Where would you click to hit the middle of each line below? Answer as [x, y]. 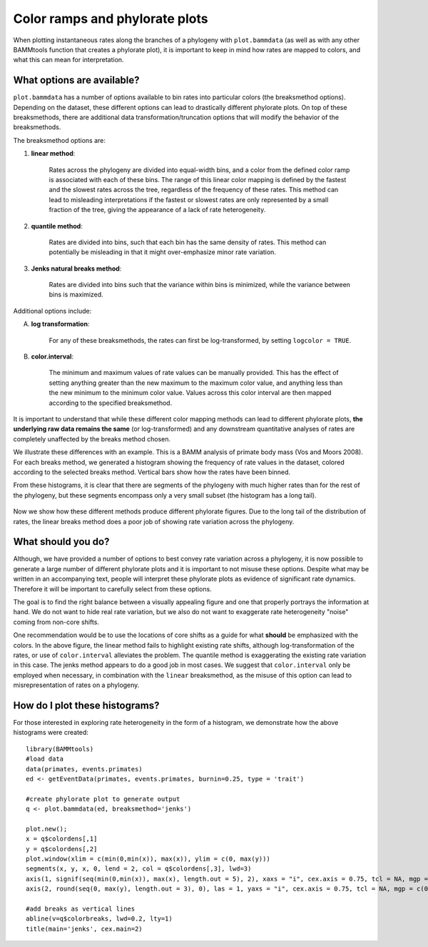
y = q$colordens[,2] [62, 849]
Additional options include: [52, 311]
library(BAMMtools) [60, 749]
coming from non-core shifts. [56, 622]
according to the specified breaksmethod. [111, 403]
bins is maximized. [76, 295]
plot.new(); [47, 829]
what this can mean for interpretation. [68, 60]
